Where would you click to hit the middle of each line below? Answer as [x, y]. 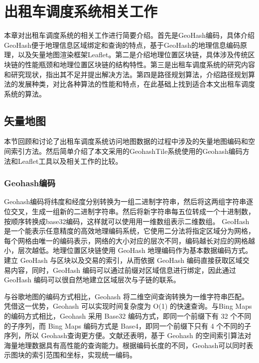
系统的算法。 [25, 93]
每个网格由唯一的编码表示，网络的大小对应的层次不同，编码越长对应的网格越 [129, 240]
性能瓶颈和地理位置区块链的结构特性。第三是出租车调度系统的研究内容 [140, 64]
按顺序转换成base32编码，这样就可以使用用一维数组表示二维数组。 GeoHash [127, 221]
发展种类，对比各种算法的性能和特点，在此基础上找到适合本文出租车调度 [136, 84]
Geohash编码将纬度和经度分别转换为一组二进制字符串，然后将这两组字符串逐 [129, 201]
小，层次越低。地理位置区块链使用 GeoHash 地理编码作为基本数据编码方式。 [128, 250]
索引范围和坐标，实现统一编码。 [84, 355]
